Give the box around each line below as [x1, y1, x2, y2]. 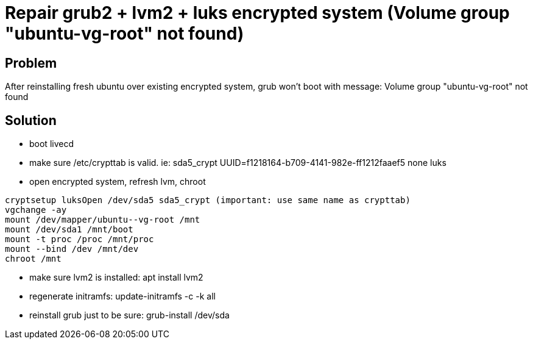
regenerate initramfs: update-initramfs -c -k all [29, 291, 216, 302]
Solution [5, 112, 57, 128]
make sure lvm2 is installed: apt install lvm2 [29, 272, 203, 283]
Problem [5, 55, 57, 71]
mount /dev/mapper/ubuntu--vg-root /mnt [5, 215, 200, 225]
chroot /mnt [5, 254, 62, 264]
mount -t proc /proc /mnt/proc [5, 234, 154, 245]
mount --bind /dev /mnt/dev [5, 244, 139, 254]
